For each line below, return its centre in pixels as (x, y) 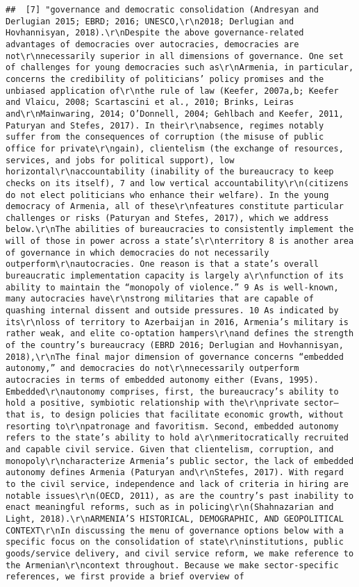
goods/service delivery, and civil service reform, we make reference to (180, 553)
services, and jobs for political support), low (120, 160)
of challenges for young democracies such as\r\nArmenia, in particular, (180, 68)
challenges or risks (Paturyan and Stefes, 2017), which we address (167, 218)
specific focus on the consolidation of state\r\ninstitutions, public (175, 542)
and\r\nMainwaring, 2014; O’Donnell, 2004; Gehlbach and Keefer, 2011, (175, 114)
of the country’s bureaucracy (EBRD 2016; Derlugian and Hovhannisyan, (175, 346)
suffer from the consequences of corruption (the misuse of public (165, 137)
